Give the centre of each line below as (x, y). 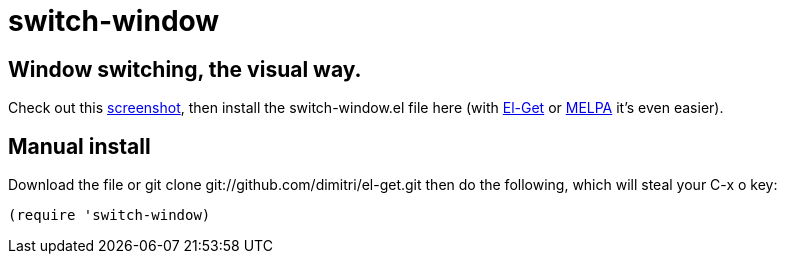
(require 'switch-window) (109, 215)
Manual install (79, 146)
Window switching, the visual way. (185, 69)
